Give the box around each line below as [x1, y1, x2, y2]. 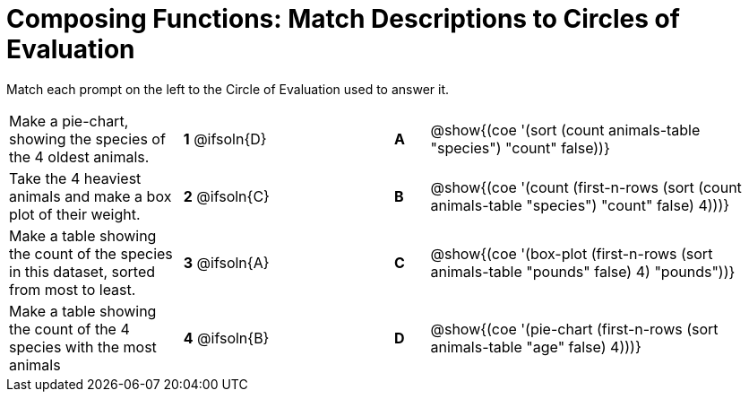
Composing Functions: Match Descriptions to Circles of [6, 4, 680, 34]
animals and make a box [9, 186, 172, 205]
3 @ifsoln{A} [183, 253, 270, 272]
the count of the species [9, 244, 173, 263]
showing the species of [9, 129, 166, 148]
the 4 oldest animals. [9, 147, 150, 166]
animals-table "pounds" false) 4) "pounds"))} [430, 262, 736, 281]
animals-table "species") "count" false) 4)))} [430, 195, 730, 214]
